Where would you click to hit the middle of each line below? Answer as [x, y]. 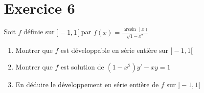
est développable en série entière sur [114, 50]
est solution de [82, 66]
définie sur [39, 32]
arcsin [130, 30]
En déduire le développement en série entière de [87, 84]
